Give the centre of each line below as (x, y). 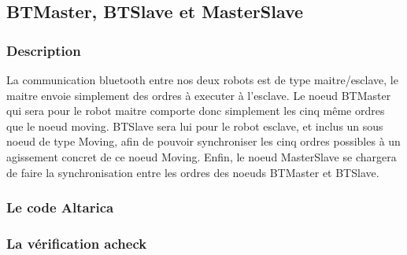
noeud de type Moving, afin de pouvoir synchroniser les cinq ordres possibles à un (203, 141)
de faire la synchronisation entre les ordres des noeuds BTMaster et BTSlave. (193, 172)
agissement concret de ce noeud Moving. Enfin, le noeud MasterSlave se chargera (202, 156)
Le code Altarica (60, 207)
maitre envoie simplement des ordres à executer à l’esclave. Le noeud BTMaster (199, 95)
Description (44, 50)
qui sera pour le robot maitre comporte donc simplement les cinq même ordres (196, 111)
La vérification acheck (77, 243)
